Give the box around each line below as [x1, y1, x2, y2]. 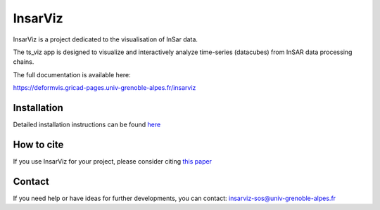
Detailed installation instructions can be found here [13, 120, 161, 129]
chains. [13, 58, 34, 66]
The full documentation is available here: [13, 70, 132, 79]
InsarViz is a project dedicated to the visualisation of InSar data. [13, 35, 198, 44]
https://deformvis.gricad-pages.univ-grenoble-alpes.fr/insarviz [13, 84, 196, 92]
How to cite [13, 138, 64, 150]
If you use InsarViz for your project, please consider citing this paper [13, 157, 213, 165]
